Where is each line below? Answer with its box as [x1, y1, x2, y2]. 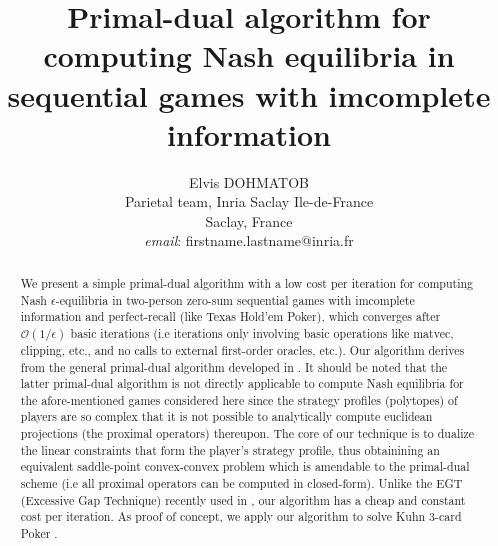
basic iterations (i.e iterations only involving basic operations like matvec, [70, 324, 454, 341]
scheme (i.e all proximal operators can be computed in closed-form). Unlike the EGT [20, 475, 463, 492]
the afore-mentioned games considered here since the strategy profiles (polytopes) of [20, 391, 458, 408]
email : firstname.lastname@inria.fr [144, 230, 354, 251]
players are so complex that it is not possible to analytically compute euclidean [20, 408, 433, 425]
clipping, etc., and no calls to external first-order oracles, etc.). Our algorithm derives [20, 341, 465, 358]
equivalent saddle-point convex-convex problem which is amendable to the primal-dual [20, 458, 470, 475]
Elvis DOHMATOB [188, 171, 310, 192]
